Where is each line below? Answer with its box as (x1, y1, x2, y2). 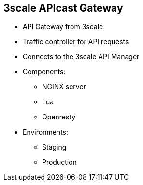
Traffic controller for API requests (23, 37, 129, 46)
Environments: (23, 128, 69, 136)
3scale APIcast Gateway (3, 2, 123, 14)
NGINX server (42, 83, 86, 91)
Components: (23, 67, 66, 76)
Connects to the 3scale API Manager (23, 52, 140, 61)
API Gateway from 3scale (23, 22, 103, 31)
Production (42, 158, 77, 167)
